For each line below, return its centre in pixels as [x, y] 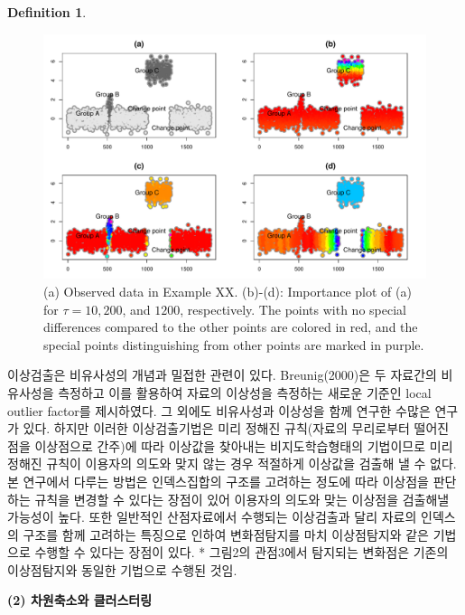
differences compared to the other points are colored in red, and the [231, 327]
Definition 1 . [47, 12]
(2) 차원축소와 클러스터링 [80, 600]
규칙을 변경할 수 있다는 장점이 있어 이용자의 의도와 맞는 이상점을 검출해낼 [242, 499]
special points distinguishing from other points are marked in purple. [234, 344]
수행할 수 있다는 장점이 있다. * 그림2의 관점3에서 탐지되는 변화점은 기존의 [242, 552]
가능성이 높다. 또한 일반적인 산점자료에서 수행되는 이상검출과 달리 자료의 [212, 517]
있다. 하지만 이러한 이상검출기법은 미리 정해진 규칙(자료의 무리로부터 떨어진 [236, 428]
